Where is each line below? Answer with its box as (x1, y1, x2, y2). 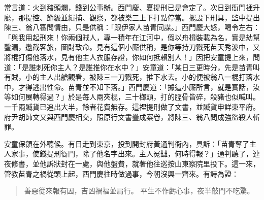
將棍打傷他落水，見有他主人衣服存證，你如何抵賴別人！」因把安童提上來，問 (4, 51, 260, 62)
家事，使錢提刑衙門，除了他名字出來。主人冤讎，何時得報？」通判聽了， (11, 148, 253, 159)
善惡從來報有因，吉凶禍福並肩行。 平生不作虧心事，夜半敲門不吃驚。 (24, 185, 254, 196)
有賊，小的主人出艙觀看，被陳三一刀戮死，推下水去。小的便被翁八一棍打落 (4, 72, 253, 82)
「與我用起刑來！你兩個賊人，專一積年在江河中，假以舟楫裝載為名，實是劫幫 (4, 31, 260, 42)
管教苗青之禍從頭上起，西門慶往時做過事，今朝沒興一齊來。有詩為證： (4, 168, 239, 179)
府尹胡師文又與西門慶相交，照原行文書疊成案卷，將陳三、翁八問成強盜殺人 (4, 111, 253, 122)
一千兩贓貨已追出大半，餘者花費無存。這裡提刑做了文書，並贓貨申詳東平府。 (4, 101, 260, 112)
